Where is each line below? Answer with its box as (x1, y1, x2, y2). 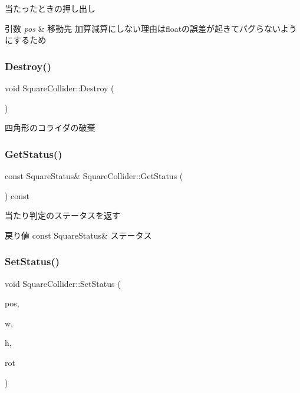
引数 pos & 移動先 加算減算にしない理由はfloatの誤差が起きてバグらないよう (5, 22, 297, 34)
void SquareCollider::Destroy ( (5, 82, 114, 94)
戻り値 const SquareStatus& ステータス (5, 229, 152, 241)
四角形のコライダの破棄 (5, 121, 95, 134)
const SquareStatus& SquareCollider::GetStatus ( (5, 170, 183, 181)
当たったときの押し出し (5, 2, 95, 14)
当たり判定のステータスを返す (5, 209, 120, 222)
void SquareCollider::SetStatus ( (5, 277, 121, 289)
